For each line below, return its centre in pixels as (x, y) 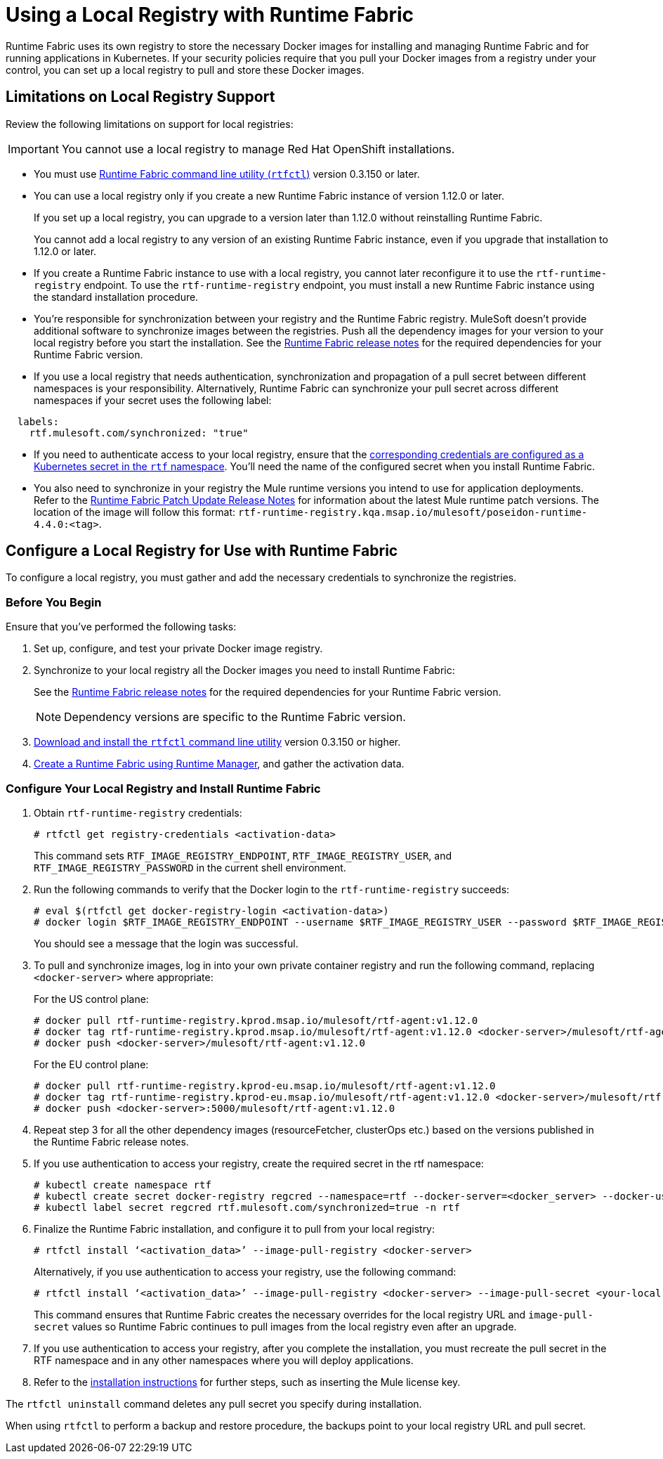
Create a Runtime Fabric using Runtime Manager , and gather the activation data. (219, 764)
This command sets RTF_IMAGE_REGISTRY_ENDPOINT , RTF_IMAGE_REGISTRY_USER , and (243, 855)
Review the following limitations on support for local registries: (150, 124)
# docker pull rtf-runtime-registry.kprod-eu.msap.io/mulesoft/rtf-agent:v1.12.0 (265, 1085)
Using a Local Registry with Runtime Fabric (210, 15)
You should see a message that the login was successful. (166, 943)
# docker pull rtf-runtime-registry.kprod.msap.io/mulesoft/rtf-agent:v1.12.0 (256, 1020)
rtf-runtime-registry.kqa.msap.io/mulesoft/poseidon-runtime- (413, 512)
